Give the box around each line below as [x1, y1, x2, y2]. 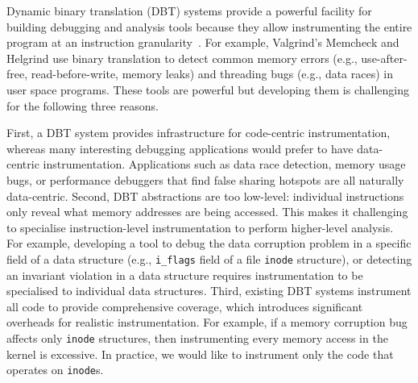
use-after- [361, 49, 408, 66]
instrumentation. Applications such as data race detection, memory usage [43, 156, 406, 173]
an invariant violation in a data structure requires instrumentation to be [6, 266, 363, 283]
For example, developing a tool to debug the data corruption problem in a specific [6, 235, 412, 252]
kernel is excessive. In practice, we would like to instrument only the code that [6, 345, 394, 362]
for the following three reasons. [6, 97, 159, 114]
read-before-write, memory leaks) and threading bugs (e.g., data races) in [31, 65, 394, 82]
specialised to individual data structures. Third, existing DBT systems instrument [6, 282, 412, 299]
